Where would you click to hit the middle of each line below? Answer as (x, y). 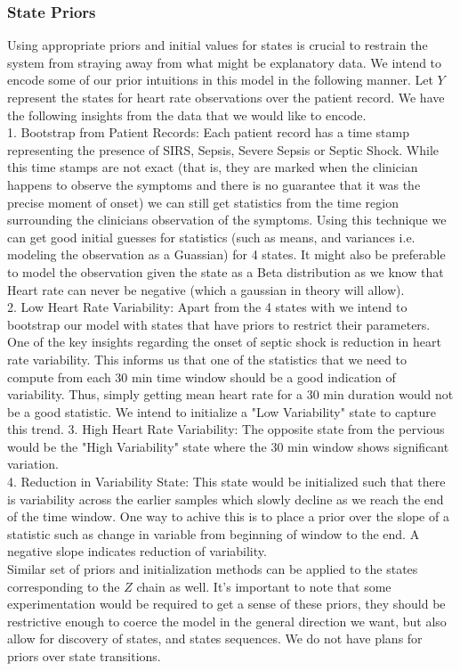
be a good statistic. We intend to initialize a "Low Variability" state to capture (222, 411)
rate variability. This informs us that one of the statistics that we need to (207, 359)
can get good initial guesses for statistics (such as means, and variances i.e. (211, 237)
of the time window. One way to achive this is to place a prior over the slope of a (228, 516)
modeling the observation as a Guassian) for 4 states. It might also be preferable (226, 254)
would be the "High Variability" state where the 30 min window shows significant (228, 446)
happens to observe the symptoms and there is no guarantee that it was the (214, 184)
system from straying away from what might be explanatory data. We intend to (225, 62)
